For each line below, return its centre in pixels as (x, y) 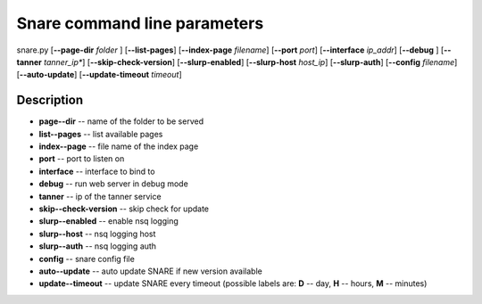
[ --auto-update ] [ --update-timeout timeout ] (99, 75)
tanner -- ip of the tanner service (100, 196)
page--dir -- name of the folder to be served (121, 121)
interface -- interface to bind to (97, 171)
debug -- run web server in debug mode (114, 184)
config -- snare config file (87, 259)
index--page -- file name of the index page (119, 146)
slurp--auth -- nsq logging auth (97, 246)
